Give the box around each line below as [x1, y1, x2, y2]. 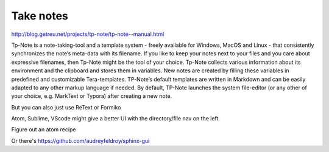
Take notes [11, 9, 68, 22]
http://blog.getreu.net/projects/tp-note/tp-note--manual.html [11, 30, 164, 38]
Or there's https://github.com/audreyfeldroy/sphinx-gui [11, 137, 150, 144]
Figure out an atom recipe [11, 126, 76, 133]
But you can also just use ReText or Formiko [11, 103, 121, 111]
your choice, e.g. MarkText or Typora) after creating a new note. [11, 92, 172, 100]
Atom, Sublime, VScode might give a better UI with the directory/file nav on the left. [11, 115, 221, 122]
